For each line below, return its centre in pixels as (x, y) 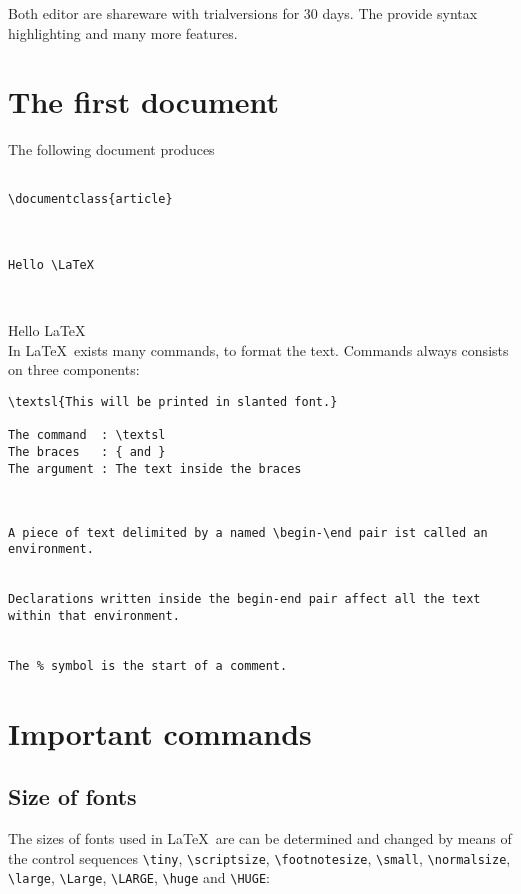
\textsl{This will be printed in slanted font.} (173, 401)
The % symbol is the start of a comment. (148, 665)
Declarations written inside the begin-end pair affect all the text (244, 599)
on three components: (74, 369)
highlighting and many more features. (123, 32)
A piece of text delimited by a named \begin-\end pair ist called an (248, 532)
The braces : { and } (87, 451)
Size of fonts (72, 796)
